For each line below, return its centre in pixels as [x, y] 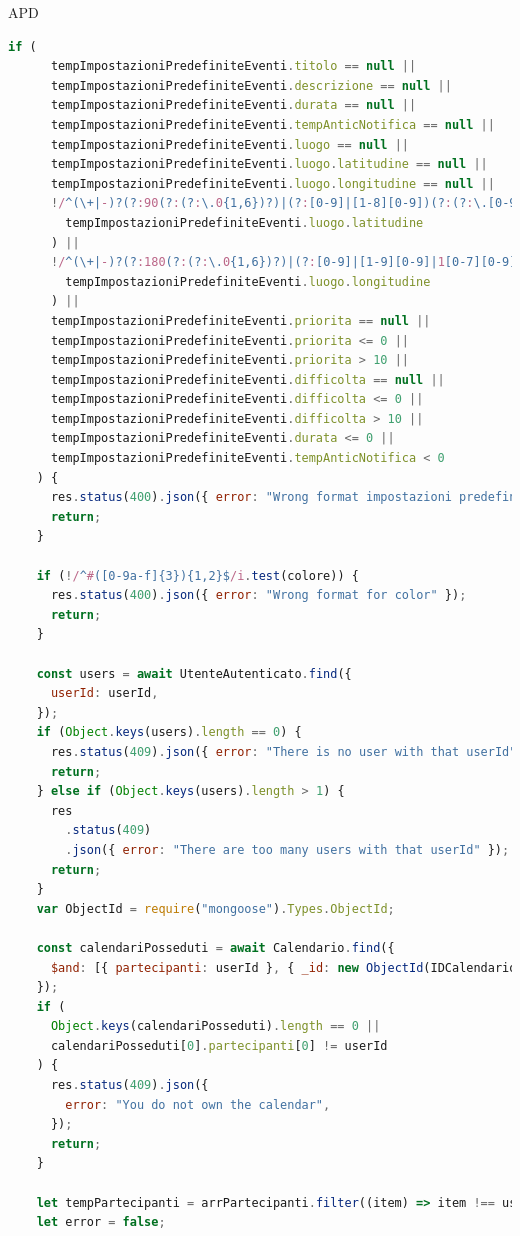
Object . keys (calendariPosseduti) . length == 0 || [215, 1026]
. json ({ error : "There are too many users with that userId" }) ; [287, 849]
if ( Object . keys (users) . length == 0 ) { [169, 732]
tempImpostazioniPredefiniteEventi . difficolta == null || [247, 379]
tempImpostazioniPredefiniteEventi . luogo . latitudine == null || [269, 164]
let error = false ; [101, 1222]
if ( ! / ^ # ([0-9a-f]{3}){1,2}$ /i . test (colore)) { [197, 575]
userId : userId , [104, 693]
